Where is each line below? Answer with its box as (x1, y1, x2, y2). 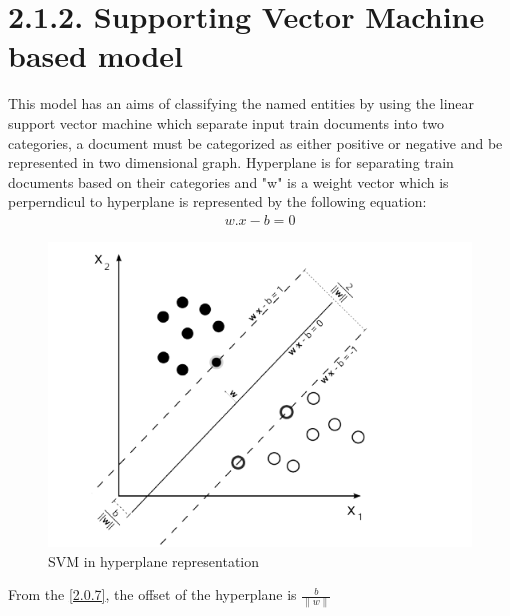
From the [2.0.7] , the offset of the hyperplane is (8, 584, 297, 605)
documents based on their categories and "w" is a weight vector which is (8, 171, 449, 192)
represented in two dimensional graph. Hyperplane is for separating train (8, 152, 454, 173)
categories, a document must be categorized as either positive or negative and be (8, 132, 503, 153)
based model (8, 35, 184, 76)
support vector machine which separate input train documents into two (8, 112, 444, 133)
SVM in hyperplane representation (48, 550, 260, 571)
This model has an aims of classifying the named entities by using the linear (8, 93, 475, 114)
